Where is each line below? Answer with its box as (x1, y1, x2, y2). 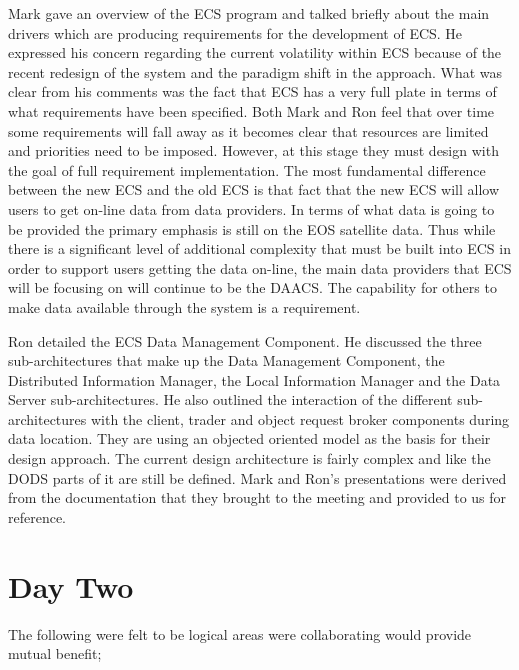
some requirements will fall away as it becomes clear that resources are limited (8, 120, 489, 141)
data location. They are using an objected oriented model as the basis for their (8, 428, 491, 449)
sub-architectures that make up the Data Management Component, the (8, 350, 445, 371)
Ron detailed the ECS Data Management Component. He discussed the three (8, 330, 482, 351)
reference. (8, 506, 67, 527)
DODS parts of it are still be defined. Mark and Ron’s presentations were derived (8, 467, 507, 488)
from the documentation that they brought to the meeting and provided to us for (8, 487, 507, 508)
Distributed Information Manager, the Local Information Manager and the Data (8, 369, 501, 390)
